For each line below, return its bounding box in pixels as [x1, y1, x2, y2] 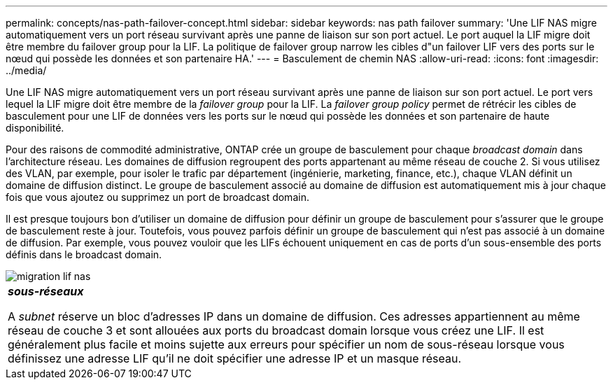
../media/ [6, 64, 47, 76]
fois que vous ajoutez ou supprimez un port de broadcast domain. [6, 191, 309, 203]
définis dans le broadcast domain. [6, 248, 162, 260]
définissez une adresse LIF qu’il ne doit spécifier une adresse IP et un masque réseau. [8, 351, 462, 365]
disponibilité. [6, 122, 64, 134]
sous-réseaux [8, 284, 84, 298]
